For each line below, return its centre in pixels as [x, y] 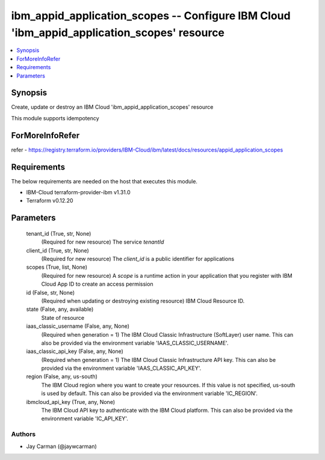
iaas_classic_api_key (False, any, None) [75, 351]
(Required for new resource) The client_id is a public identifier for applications [138, 259]
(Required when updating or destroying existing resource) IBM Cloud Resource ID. [143, 301]
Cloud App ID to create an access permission [97, 284]
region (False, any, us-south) [62, 376]
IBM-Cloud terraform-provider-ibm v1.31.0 [78, 192]
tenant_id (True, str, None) [59, 233]
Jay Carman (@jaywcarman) [62, 446]
